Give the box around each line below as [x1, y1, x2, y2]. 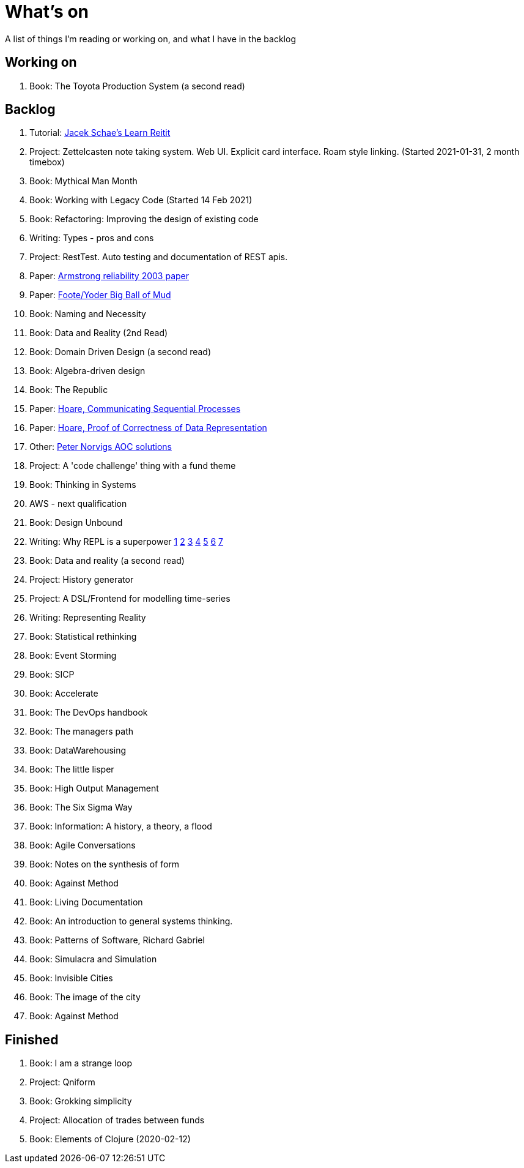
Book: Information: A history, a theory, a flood [29, 821, 212, 832]
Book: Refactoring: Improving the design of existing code [29, 214, 259, 225]
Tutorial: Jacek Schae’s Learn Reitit [29, 127, 171, 138]
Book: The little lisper [29, 764, 114, 775]
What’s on [5, 1, 89, 22]
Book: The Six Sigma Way [29, 802, 133, 813]
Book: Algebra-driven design [29, 365, 146, 376]
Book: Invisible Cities [29, 973, 113, 984]
